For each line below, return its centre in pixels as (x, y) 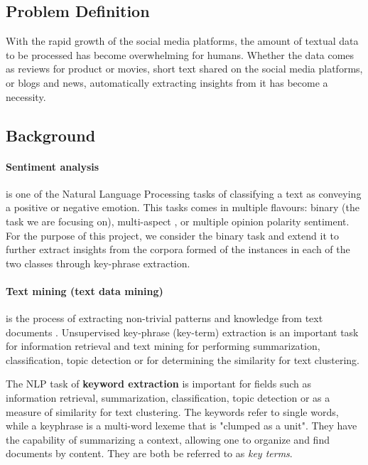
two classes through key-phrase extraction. (98, 263)
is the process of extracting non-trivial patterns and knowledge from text (164, 318)
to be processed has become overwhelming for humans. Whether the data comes (180, 54)
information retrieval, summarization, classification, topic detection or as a (168, 398)
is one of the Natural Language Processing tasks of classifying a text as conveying (184, 193)
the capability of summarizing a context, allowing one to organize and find (168, 439)
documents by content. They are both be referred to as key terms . (149, 453)
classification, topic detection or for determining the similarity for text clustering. (183, 359)
